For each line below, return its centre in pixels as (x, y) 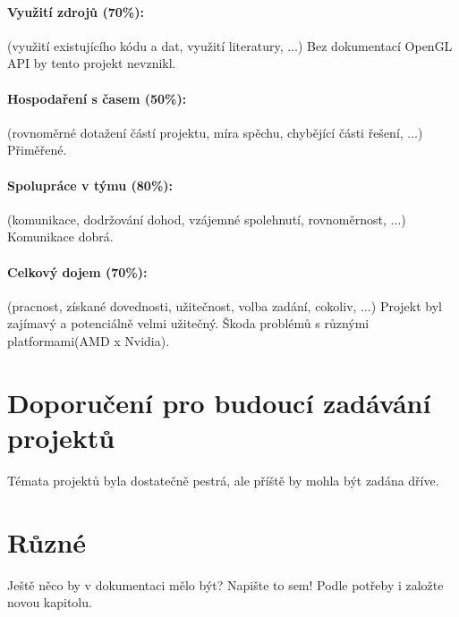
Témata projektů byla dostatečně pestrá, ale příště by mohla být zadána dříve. (223, 480)
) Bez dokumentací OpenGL (375, 45)
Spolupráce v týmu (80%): (90, 185)
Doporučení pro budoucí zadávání (219, 402)
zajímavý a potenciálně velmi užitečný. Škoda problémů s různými (188, 323)
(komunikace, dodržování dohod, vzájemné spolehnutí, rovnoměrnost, (197, 219)
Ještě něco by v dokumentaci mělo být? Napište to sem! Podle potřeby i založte (225, 584)
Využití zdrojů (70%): (76, 11)
